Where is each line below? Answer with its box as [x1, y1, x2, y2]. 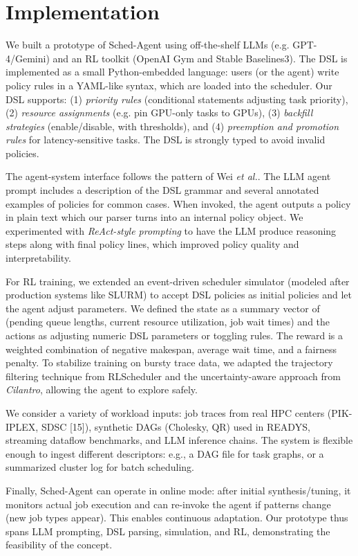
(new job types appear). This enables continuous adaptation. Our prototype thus [6, 510, 348, 525]
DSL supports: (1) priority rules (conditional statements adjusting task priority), [6, 91, 348, 106]
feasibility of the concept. [6, 537, 113, 552]
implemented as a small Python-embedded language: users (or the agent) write [6, 64, 339, 79]
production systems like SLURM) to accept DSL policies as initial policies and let [6, 287, 352, 302]
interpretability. [6, 251, 72, 265]
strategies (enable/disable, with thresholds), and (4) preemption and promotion [6, 118, 339, 133]
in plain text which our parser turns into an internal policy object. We [6, 210, 303, 224]
